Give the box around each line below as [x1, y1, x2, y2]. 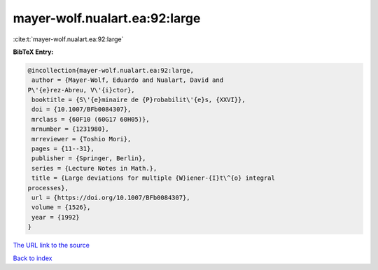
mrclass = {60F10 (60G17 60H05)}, [31, 115, 150, 123]
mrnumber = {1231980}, [31, 125, 110, 133]
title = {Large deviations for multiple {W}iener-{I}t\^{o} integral [31, 174, 276, 182]
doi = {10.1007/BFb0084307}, [31, 106, 132, 113]
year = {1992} [31, 213, 80, 221]
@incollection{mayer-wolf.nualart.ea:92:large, [27, 66, 194, 74]
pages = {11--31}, [31, 145, 94, 153]
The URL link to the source [13, 241, 90, 250]
